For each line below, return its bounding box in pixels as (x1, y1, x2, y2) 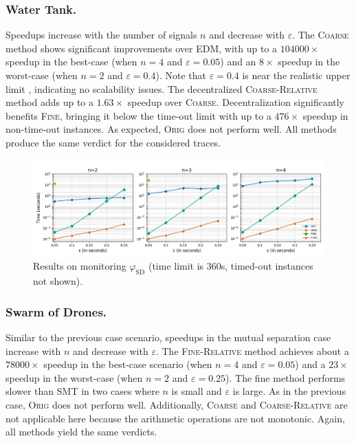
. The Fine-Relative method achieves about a (155, 343, 349, 358)
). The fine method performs (225, 370, 346, 385)
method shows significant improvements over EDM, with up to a (5, 41, 278, 55)
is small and (171, 384, 222, 398)
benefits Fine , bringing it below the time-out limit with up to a (5, 108, 271, 122)
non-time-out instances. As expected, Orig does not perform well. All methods (5, 122, 337, 136)
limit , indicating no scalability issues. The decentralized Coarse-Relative (5, 81, 318, 96)
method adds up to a (5, 95, 94, 109)
